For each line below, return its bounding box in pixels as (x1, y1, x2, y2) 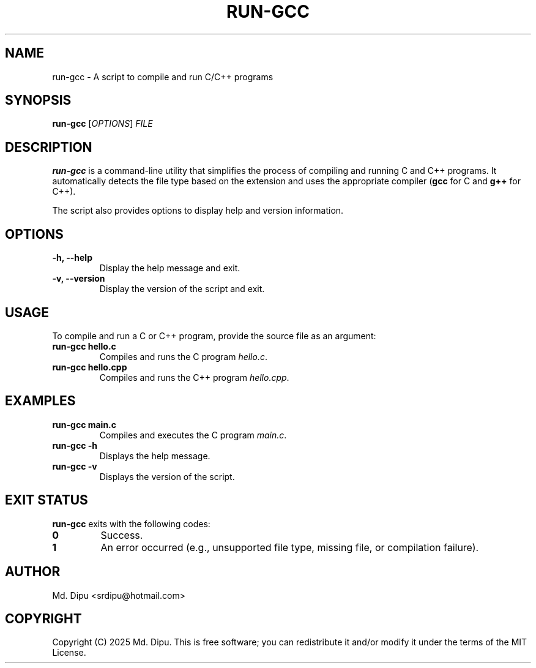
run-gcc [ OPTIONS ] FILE (52, 118, 153, 129)
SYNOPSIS (5, 92, 72, 108)
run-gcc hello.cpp (52, 361, 127, 372)
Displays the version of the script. (99, 471, 235, 482)
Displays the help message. (99, 450, 210, 461)
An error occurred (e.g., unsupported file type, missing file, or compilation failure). (100, 541, 479, 554)
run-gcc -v (52, 460, 97, 471)
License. (52, 647, 86, 658)
